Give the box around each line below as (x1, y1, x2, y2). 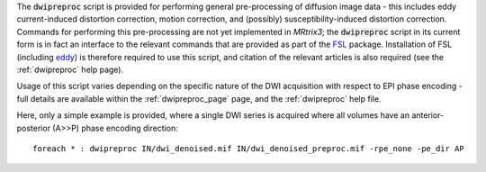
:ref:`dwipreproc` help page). (16, 64, 124, 75)
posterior (16, 122, 51, 133)
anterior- (410, 110, 445, 121)
